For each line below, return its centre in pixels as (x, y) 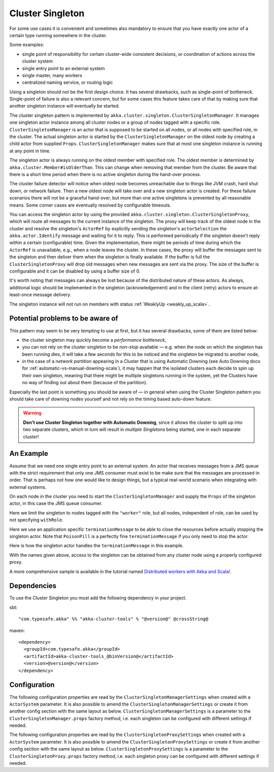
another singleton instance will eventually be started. (65, 106)
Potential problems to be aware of (64, 318)
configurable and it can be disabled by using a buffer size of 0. (75, 271)
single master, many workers (52, 75)
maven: (17, 630)
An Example (29, 454)
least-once (21, 295)
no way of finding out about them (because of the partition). (85, 383)
